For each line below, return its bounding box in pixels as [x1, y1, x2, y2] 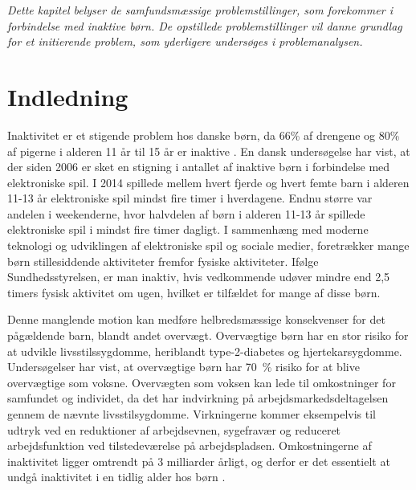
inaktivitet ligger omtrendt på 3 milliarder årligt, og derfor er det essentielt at [7, 452, 390, 469]
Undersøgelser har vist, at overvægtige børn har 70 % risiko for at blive [7, 358, 360, 375]
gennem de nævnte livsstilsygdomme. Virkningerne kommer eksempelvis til [7, 406, 376, 422]
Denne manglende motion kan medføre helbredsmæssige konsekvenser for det [7, 311, 385, 328]
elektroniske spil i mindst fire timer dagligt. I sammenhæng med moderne [7, 221, 369, 238]
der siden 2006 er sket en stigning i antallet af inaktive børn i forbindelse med [7, 158, 390, 175]
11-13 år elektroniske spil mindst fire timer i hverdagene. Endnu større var [7, 190, 373, 206]
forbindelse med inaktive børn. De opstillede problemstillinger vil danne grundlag [7, 17, 402, 34]
